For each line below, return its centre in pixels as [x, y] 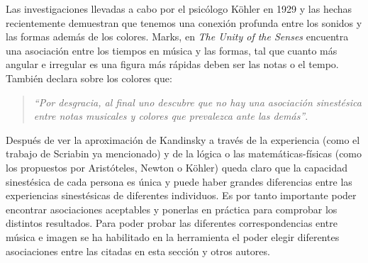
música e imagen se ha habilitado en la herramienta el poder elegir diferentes [173, 236]
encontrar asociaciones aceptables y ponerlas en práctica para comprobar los [172, 209]
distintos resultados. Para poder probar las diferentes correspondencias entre [172, 223]
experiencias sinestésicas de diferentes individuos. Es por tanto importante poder [181, 195]
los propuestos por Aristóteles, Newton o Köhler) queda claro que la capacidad [177, 167]
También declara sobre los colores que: [89, 78]
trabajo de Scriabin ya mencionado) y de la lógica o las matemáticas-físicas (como [184, 153]
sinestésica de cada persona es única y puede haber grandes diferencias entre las [179, 181]
